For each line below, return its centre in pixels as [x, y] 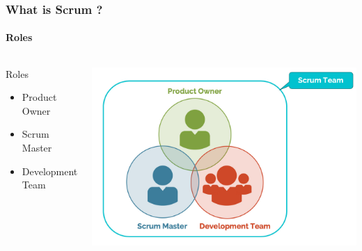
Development [50, 171]
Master [37, 148]
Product [39, 97]
